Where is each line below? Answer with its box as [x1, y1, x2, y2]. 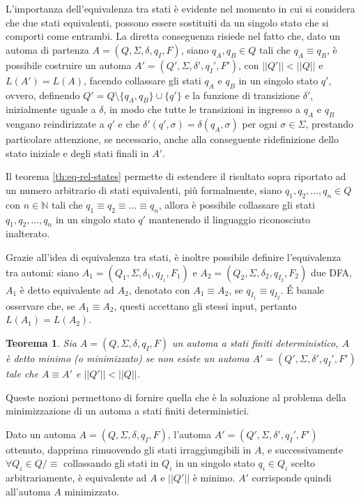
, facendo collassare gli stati [84, 73, 201, 87]
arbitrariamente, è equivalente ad [6, 470, 147, 485]
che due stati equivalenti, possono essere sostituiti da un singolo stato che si [6, 15, 329, 29]
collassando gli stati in [63, 456, 159, 470]
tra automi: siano [6, 264, 79, 279]
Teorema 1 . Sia [6, 335, 77, 350]
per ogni [242, 117, 277, 131]
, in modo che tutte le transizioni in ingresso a [103, 102, 301, 117]
